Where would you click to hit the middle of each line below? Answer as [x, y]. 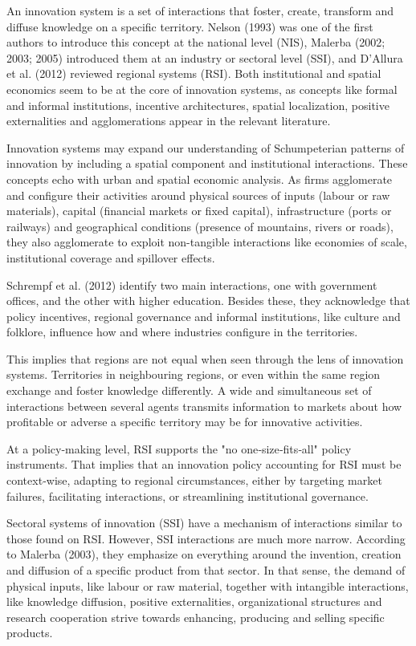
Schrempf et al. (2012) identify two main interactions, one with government [192, 284]
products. [30, 633]
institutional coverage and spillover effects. [111, 257]
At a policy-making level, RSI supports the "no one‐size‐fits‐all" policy [179, 448]
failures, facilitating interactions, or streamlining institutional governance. [188, 496]
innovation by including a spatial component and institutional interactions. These [207, 163]
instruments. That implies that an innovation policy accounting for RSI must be [204, 464]
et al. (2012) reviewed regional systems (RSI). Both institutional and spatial [194, 73]
